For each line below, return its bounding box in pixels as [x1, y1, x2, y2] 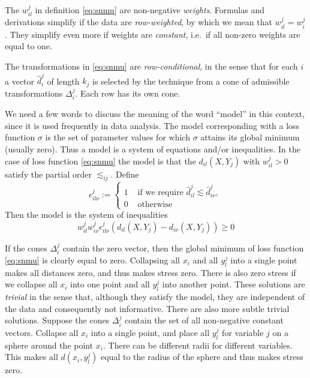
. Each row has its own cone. [75, 86, 180, 99]
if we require [137, 188, 183, 197]
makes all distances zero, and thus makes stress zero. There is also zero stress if [5, 266, 296, 278]
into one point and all [70, 278, 150, 290]
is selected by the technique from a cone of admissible [92, 74, 290, 87]
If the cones [5, 241, 47, 254]
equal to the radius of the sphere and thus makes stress [101, 350, 303, 363]
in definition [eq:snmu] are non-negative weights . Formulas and [35, 4, 265, 16]
